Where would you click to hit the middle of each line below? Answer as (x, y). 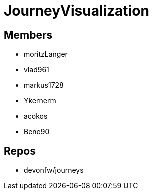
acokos (36, 116)
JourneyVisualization (77, 11)
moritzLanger (46, 54)
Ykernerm (40, 101)
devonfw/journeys (54, 170)
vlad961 (37, 70)
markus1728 (44, 85)
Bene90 (37, 132)
